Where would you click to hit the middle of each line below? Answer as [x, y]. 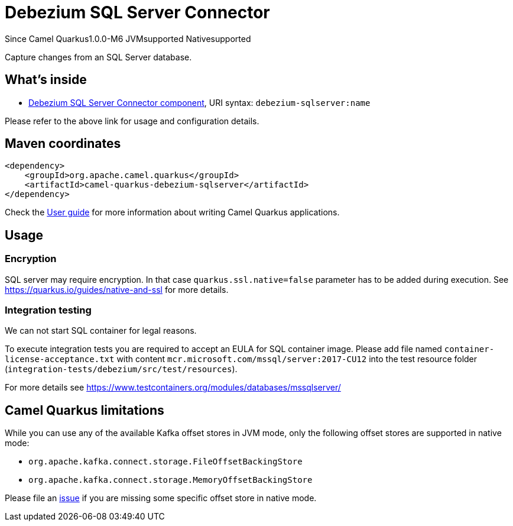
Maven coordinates [63, 144]
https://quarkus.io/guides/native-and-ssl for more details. [117, 289]
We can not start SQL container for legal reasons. [101, 331]
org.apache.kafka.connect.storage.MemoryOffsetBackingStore [171, 480]
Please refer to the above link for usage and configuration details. [132, 121]
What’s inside [46, 80]
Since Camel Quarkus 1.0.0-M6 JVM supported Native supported [128, 38]
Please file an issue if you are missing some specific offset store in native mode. [161, 498]
